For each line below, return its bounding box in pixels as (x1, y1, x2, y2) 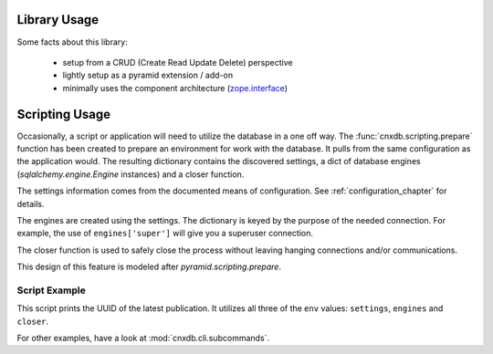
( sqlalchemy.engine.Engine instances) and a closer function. (16, 169, 245, 180)
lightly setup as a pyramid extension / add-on (62, 69, 233, 81)
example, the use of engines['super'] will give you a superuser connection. (16, 228, 314, 239)
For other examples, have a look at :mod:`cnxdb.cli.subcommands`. (16, 333, 269, 344)
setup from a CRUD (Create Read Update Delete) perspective (62, 57, 293, 68)
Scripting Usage (16, 106, 111, 122)
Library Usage (16, 12, 100, 27)
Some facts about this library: (16, 36, 128, 47)
